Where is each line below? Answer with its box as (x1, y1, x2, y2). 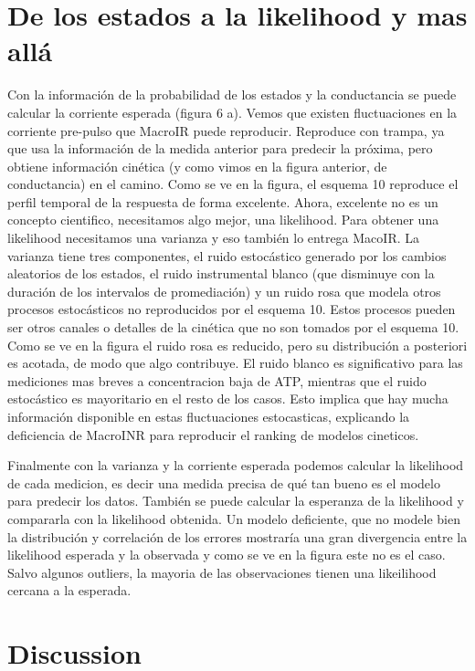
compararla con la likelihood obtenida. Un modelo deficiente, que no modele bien (7, 508, 460, 528)
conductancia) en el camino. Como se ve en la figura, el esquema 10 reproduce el (7, 174, 459, 194)
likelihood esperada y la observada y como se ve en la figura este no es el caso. (7, 545, 446, 564)
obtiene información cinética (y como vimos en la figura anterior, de (7, 156, 387, 175)
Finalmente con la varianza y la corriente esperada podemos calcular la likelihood (7, 456, 464, 475)
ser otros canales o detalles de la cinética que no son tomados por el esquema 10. (7, 318, 459, 337)
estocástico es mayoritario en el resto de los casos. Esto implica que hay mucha (7, 389, 449, 408)
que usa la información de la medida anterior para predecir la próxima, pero (7, 139, 433, 158)
